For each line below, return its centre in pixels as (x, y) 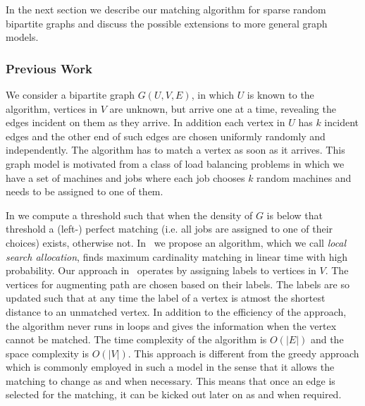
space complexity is (47, 353)
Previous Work (49, 68)
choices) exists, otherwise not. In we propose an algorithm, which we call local (176, 242)
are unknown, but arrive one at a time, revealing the (223, 108)
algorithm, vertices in (52, 108)
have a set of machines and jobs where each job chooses (125, 177)
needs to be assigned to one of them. (85, 191)
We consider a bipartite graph (70, 94)
